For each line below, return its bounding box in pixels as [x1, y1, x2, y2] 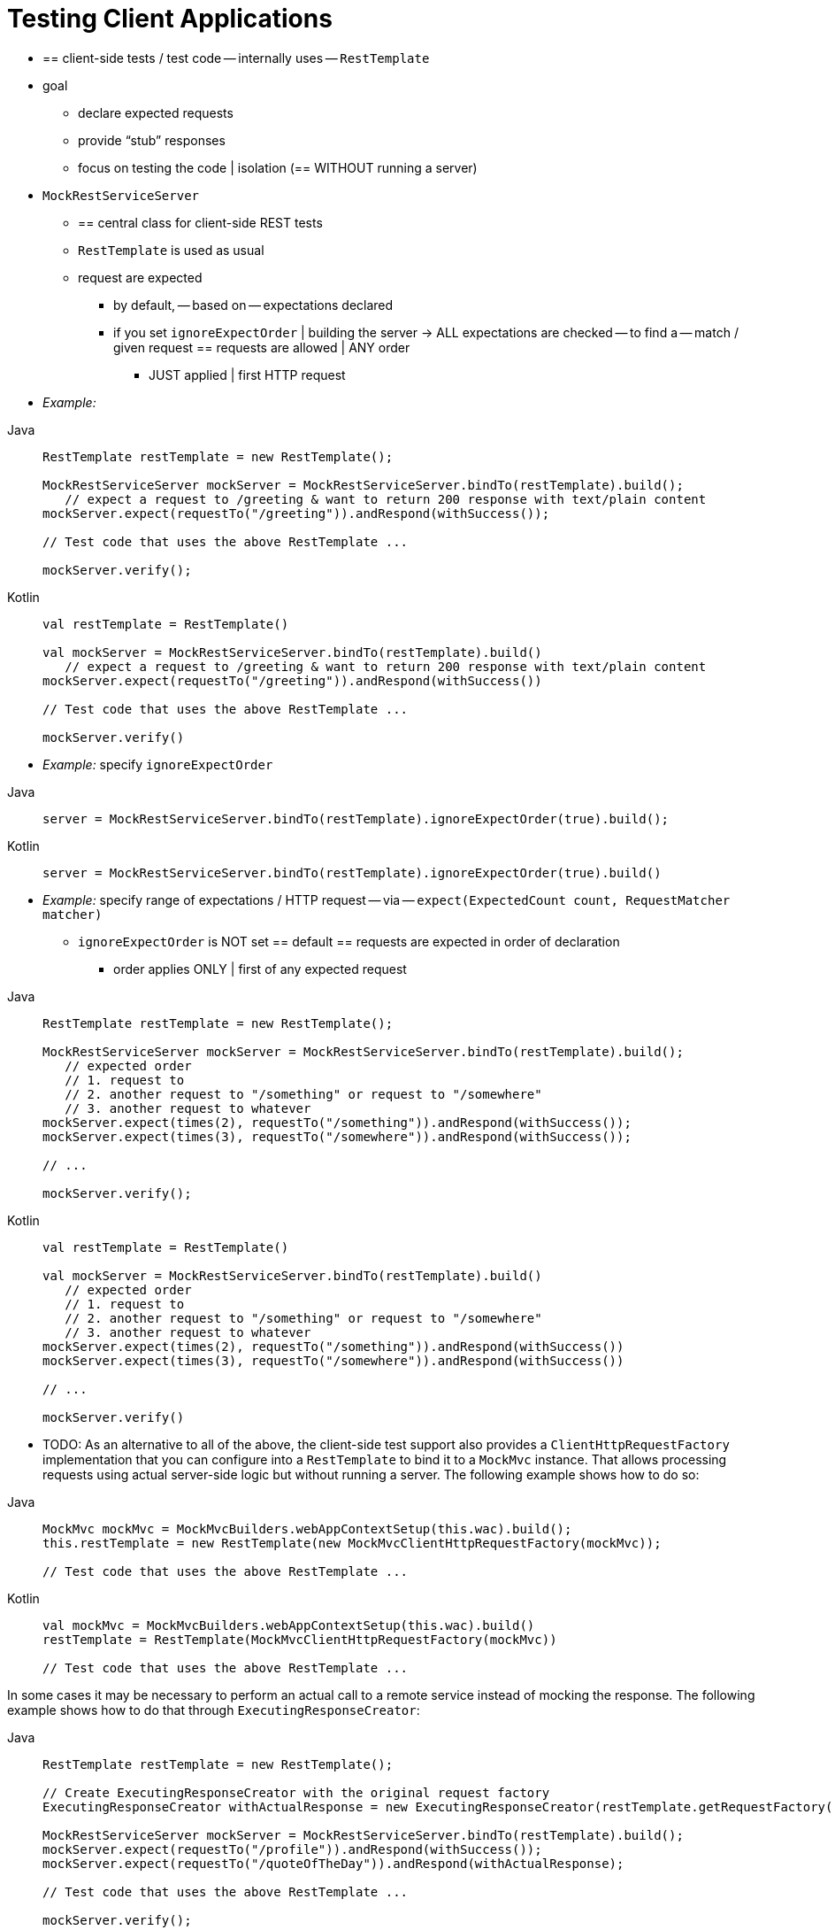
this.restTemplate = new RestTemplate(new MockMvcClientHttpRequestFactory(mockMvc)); [42, 1535, 662, 1550]
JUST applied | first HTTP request [149, 367, 346, 382]
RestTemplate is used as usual [78, 242, 264, 258]
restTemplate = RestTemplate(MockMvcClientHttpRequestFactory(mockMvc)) [42, 1632, 557, 1647]
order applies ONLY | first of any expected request [113, 961, 407, 977]
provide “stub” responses [78, 132, 226, 148]
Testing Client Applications [7, 4, 333, 34]
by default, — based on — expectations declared [113, 297, 394, 313]
